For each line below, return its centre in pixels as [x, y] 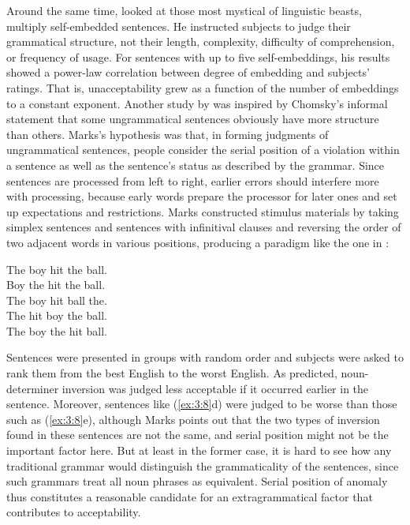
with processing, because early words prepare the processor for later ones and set [202, 196]
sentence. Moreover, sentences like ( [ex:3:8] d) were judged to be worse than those [202, 404]
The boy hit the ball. [57, 269]
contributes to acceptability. [74, 512]
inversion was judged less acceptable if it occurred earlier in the [215, 388]
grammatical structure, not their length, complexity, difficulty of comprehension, [201, 41]
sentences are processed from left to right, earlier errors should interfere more [193, 180]
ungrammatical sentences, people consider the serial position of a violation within [203, 150]
